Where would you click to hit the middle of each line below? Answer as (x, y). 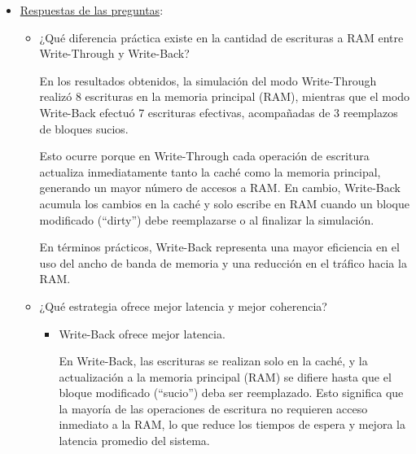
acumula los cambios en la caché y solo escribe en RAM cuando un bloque (224, 203)
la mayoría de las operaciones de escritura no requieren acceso (213, 408)
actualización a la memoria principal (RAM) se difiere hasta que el (225, 376)
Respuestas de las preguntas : (92, 10)
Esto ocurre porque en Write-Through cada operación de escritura (204, 156)
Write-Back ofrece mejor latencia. (142, 333)
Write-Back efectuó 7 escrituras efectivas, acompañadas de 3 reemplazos (219, 112)
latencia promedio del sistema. (134, 441)
